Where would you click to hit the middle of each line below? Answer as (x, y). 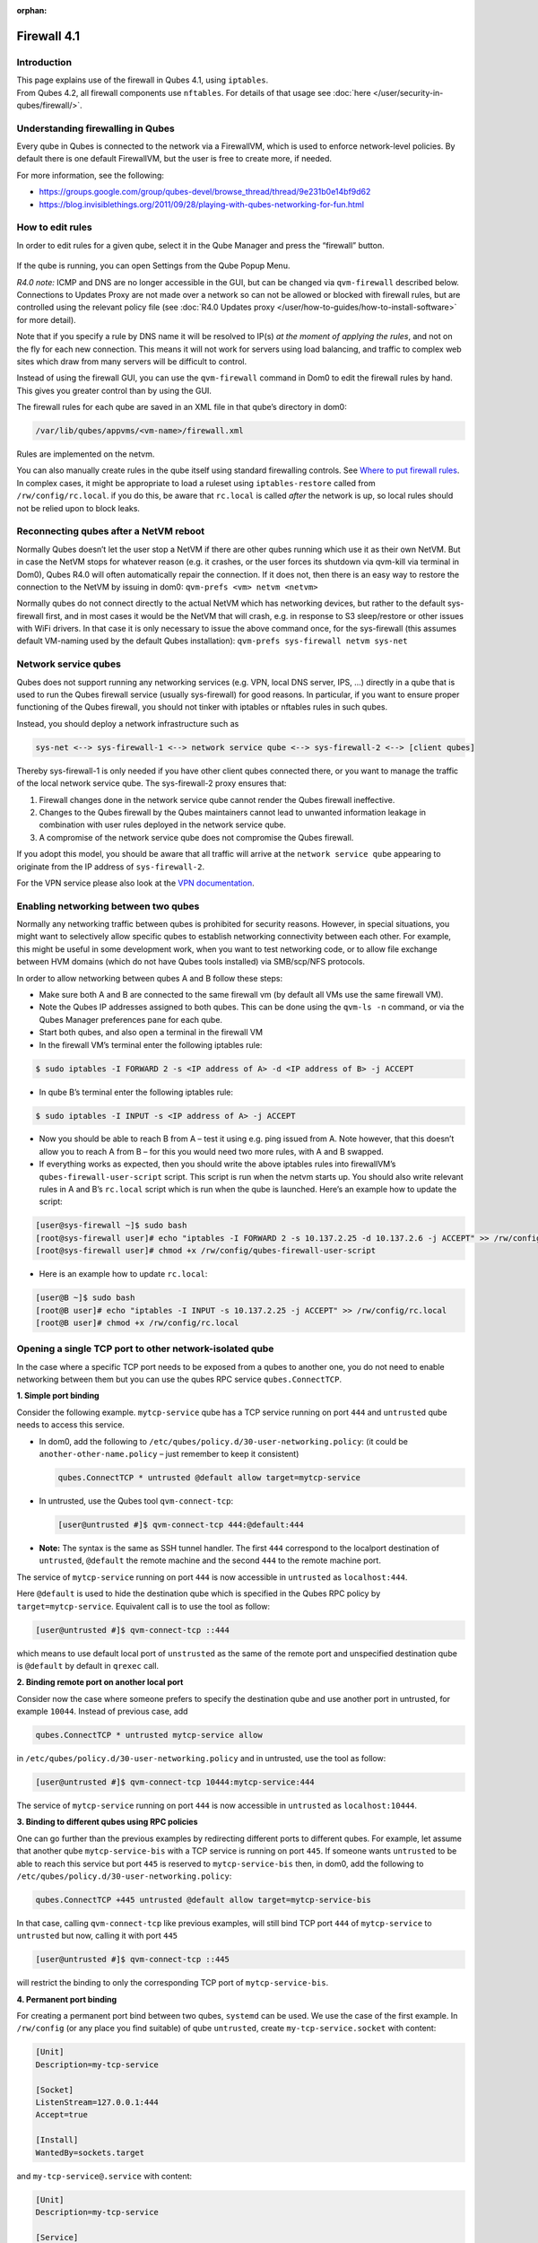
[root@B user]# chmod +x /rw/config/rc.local (137, 1322)
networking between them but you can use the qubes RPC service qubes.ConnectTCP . (179, 1379)
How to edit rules (55, 227)
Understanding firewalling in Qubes (95, 128)
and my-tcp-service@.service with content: (104, 2176)
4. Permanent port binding (67, 1999)
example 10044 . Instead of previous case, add (102, 1711)
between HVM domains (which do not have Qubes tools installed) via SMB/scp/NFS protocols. (191, 962)
